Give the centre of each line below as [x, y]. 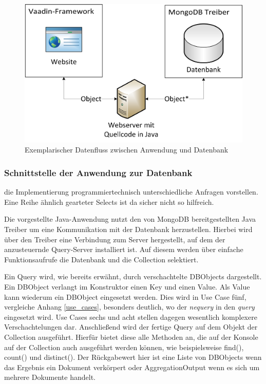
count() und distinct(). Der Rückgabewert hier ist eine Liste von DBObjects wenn [133, 357]
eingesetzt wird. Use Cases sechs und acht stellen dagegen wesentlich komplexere [131, 316]
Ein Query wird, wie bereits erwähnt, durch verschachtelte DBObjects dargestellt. [133, 276]
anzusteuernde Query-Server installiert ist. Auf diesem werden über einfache [124, 249]
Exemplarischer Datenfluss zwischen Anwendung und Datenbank [127, 150]
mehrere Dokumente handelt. [50, 377]
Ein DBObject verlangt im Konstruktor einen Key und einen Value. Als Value [127, 286]
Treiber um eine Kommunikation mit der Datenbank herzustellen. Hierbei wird [128, 229]
